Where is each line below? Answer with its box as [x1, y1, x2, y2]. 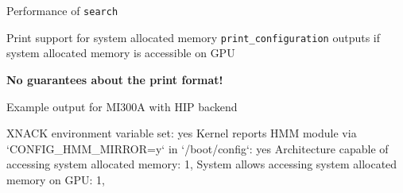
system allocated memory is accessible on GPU [6, 44, 235, 61]
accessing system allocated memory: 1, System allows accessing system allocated [6, 156, 397, 172]
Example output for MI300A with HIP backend [6, 98, 238, 114]
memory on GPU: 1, [6, 171, 105, 187]
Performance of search [6, 2, 118, 18]
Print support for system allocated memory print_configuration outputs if [6, 29, 381, 45]
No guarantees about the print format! [6, 71, 223, 87]
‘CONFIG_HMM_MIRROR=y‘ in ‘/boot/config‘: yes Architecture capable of [6, 140, 389, 156]
